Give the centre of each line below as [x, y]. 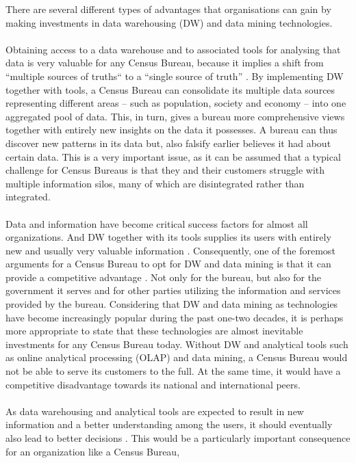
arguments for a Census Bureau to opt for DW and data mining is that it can [168, 264]
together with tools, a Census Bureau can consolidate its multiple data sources [170, 89]
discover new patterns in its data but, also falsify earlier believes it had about [168, 143]
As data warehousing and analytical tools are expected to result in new [155, 411]
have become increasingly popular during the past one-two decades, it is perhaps [175, 317]
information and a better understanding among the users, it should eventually [169, 424]
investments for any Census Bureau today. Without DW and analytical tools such [177, 344]
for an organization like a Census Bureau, [93, 451]
